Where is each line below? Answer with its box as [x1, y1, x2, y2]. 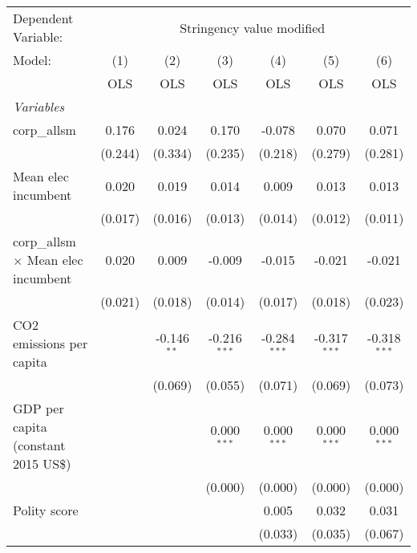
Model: [13, 51, 52, 69]
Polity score [13, 501, 79, 519]
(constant [13, 436, 66, 454]
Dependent [13, 9, 74, 27]
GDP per [13, 399, 64, 417]
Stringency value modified [180, 18, 326, 37]
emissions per [13, 334, 88, 352]
